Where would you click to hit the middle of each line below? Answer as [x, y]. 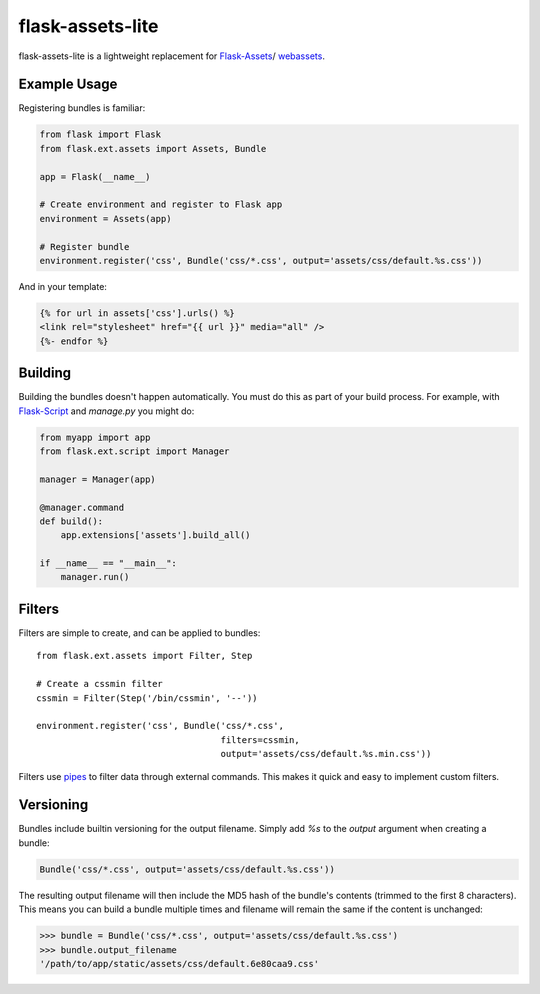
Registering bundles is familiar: [82, 108]
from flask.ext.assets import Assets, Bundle [153, 148]
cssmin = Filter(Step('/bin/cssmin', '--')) [147, 698]
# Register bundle [84, 246]
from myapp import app [95, 437]
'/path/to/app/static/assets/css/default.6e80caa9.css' [179, 963]
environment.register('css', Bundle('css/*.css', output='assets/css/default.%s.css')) [261, 260]
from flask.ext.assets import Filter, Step [144, 656]
